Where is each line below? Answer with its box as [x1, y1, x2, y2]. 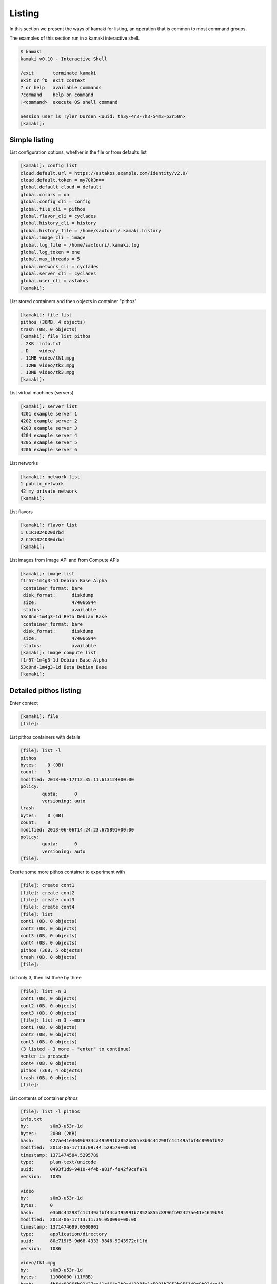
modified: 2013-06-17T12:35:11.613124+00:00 [20, 776, 134, 782]
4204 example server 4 [20, 432, 77, 438]
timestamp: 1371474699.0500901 [20, 1224, 100, 1230]
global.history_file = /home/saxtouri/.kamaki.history [20, 228, 161, 233]
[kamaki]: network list [20, 474, 81, 480]
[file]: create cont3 [20, 897, 75, 902]
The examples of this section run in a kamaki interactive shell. [9, 35, 140, 41]
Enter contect [9, 700, 38, 706]
